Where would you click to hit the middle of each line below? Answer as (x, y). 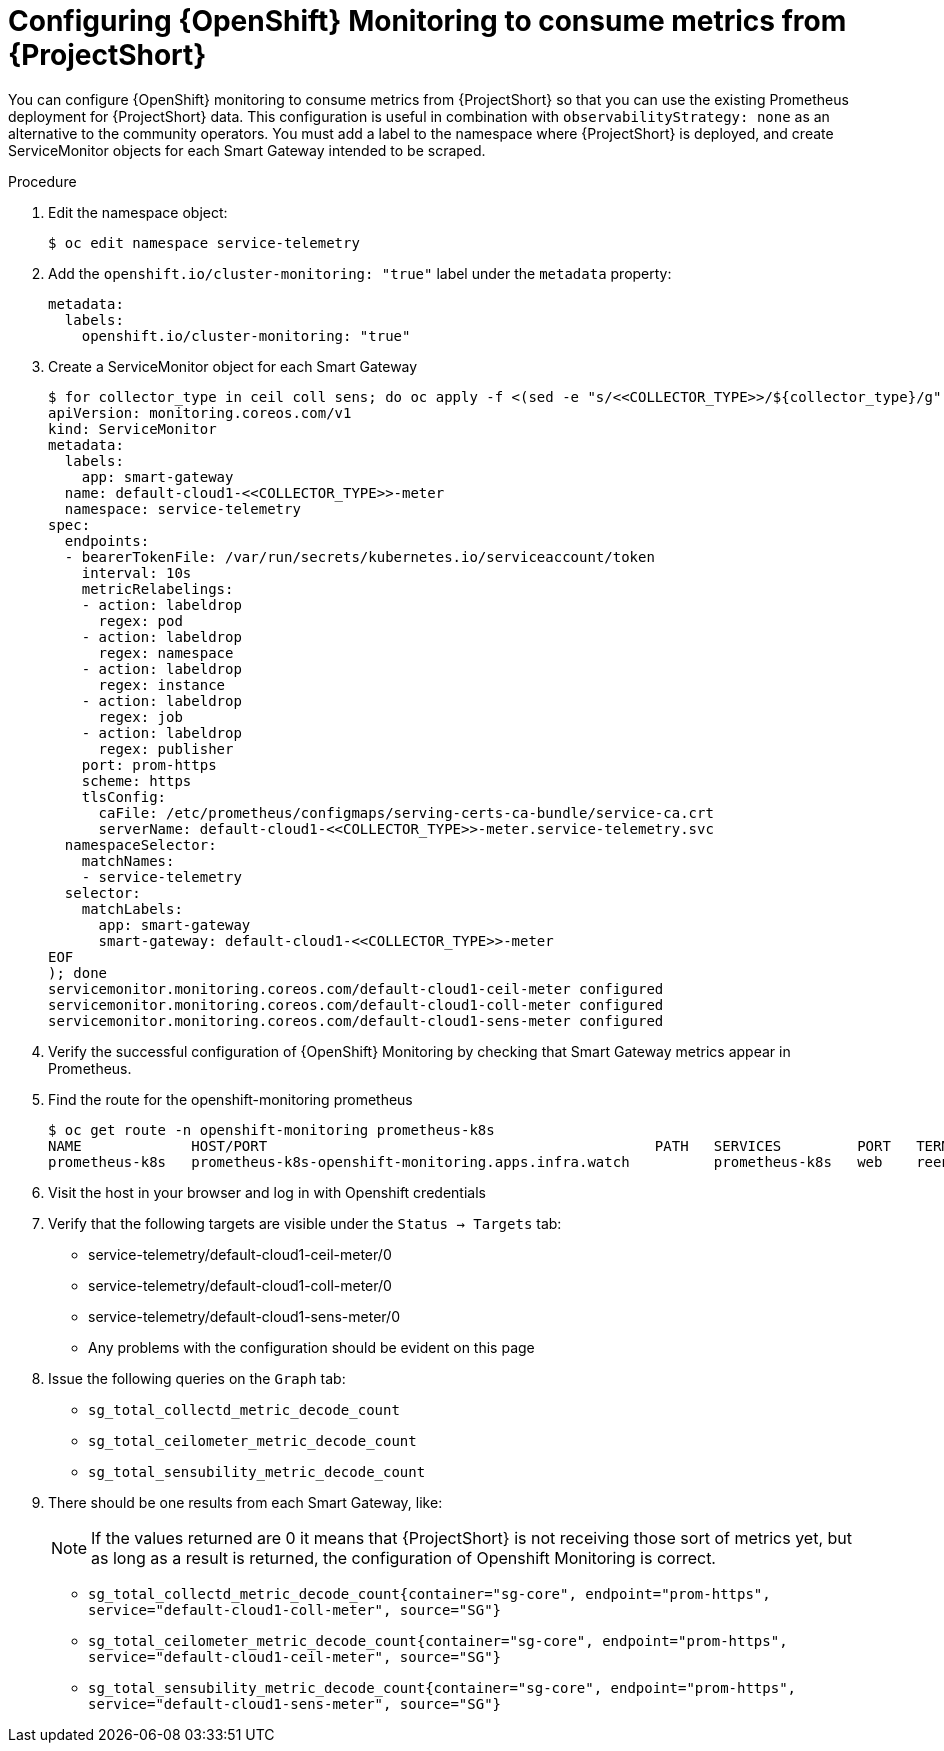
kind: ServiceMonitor (132, 428)
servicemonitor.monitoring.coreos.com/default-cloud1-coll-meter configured (356, 1004)
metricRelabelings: (157, 588)
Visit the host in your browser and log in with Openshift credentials (267, 1192)
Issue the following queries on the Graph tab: (197, 1378)
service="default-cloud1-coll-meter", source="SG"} (295, 1609)
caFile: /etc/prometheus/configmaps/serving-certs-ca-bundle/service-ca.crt (406, 812)
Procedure (42, 181)
